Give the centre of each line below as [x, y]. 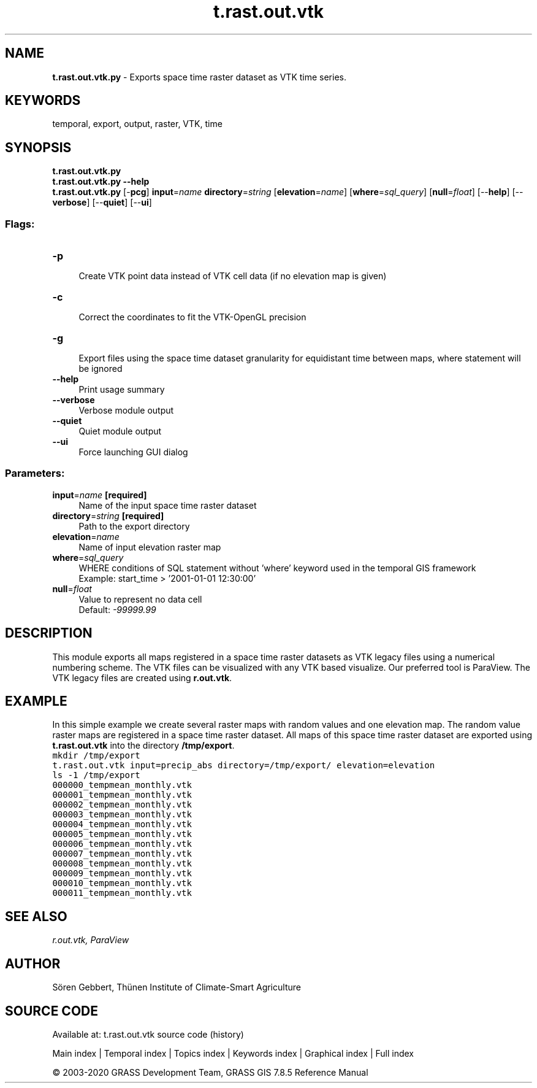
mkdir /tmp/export [96, 756]
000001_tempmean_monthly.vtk [122, 795]
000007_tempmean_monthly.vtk [122, 854]
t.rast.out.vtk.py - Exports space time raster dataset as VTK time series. [200, 77]
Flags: [20, 224]
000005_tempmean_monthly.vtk [122, 834]
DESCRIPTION [49, 633]
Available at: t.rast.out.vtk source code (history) [148, 1034]
